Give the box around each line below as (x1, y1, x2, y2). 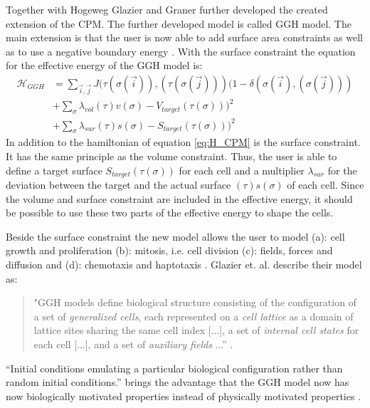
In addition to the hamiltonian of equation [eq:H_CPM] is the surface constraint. (6, 135, 361, 150)
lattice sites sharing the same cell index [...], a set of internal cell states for (33, 323, 359, 338)
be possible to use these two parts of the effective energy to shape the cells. (6, 205, 334, 220)
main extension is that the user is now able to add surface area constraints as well (6, 30, 364, 45)
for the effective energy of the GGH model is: (6, 58, 203, 73)
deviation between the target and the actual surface (6, 177, 231, 192)
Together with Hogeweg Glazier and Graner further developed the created (6, 2, 328, 16)
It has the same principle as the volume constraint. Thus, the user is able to (6, 149, 337, 163)
